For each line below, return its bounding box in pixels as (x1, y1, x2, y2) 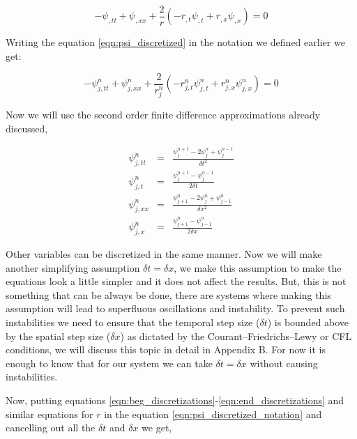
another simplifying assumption (6, 260, 140, 275)
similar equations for (6, 406, 93, 421)
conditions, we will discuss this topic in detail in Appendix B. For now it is (6, 342, 326, 357)
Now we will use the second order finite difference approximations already (6, 107, 321, 122)
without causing (250, 355, 318, 370)
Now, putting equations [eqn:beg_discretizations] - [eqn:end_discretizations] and (6, 392, 344, 407)
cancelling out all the (6, 420, 96, 435)
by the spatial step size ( (6, 328, 111, 343)
